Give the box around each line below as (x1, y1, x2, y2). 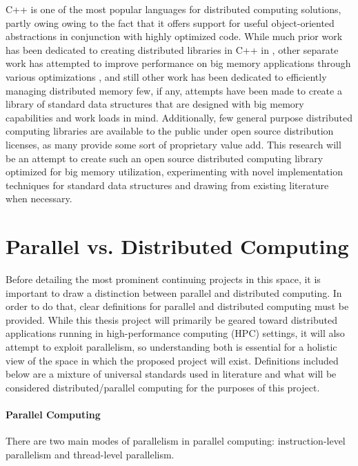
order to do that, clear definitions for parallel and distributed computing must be (6, 299, 349, 313)
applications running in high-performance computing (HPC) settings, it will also (6, 326, 345, 340)
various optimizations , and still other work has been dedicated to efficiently (6, 69, 327, 84)
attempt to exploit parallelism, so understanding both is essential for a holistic (6, 340, 337, 353)
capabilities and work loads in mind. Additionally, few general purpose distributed (6, 110, 352, 124)
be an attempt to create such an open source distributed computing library (6, 151, 324, 165)
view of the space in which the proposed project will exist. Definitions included (6, 353, 339, 367)
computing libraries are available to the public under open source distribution (6, 124, 334, 138)
